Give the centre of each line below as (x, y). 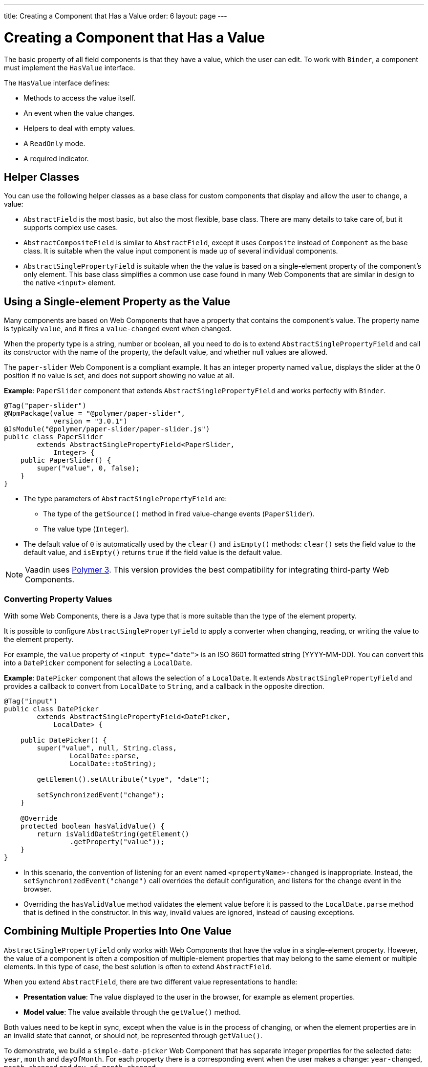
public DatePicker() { (64, 740)
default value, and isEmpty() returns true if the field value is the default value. (153, 553)
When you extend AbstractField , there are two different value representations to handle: (151, 982)
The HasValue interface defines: (57, 83)
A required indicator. (56, 158)
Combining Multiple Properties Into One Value (118, 931)
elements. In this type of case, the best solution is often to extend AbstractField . (138, 966)
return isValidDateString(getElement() (113, 834)
